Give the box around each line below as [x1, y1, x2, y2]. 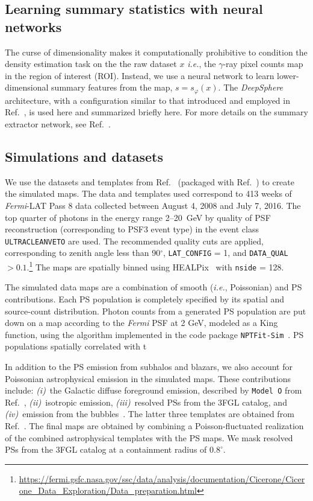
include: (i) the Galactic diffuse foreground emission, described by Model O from [5, 384, 302, 397]
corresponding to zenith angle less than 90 [5, 246, 161, 259]
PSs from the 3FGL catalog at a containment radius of [5, 443, 207, 456]
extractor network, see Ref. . [5, 118, 111, 130]
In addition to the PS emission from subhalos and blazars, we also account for [5, 360, 293, 373]
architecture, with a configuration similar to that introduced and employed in [5, 94, 290, 106]
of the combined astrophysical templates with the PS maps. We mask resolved [5, 431, 293, 444]
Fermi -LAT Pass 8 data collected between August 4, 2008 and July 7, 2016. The [5, 199, 301, 211]
